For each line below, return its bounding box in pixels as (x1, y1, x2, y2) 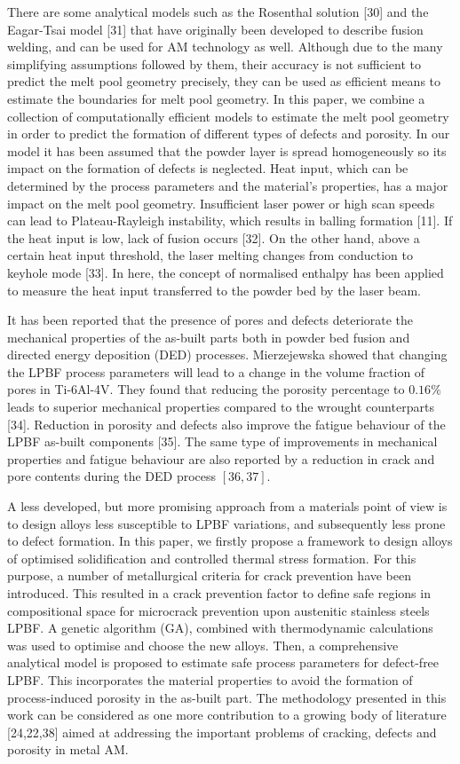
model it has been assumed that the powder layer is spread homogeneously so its (7, 141, 447, 160)
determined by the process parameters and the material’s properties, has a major (7, 176, 448, 194)
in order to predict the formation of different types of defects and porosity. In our (7, 124, 450, 143)
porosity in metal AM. (7, 740, 129, 759)
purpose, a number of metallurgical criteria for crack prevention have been (7, 566, 412, 585)
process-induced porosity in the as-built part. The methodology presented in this (7, 688, 447, 706)
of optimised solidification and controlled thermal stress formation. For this (7, 548, 416, 567)
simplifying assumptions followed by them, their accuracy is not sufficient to (7, 54, 422, 73)
